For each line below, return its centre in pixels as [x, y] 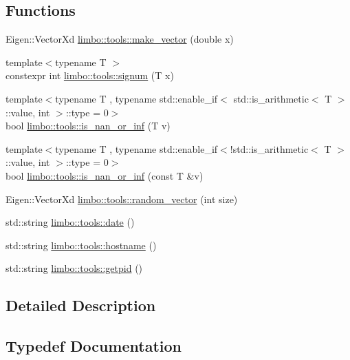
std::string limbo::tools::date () [70, 222]
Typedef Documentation [94, 346]
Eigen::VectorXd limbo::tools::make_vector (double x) [120, 39]
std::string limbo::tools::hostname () [81, 245]
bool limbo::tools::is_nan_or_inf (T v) [88, 126]
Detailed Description [81, 305]
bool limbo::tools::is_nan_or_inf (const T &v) [105, 175]
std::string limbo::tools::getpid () [74, 268]
